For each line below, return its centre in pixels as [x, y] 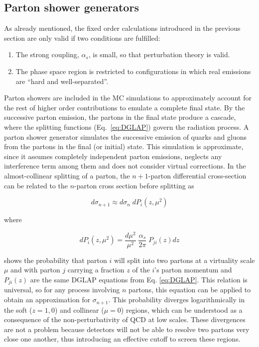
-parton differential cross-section [197, 175]
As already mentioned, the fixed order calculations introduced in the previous [122, 28]
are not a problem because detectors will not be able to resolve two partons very [127, 329]
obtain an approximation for [47, 300]
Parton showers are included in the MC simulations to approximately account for [128, 98]
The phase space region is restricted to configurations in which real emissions [133, 71]
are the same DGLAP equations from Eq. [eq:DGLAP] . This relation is [139, 280]
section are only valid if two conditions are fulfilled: [82, 38]
